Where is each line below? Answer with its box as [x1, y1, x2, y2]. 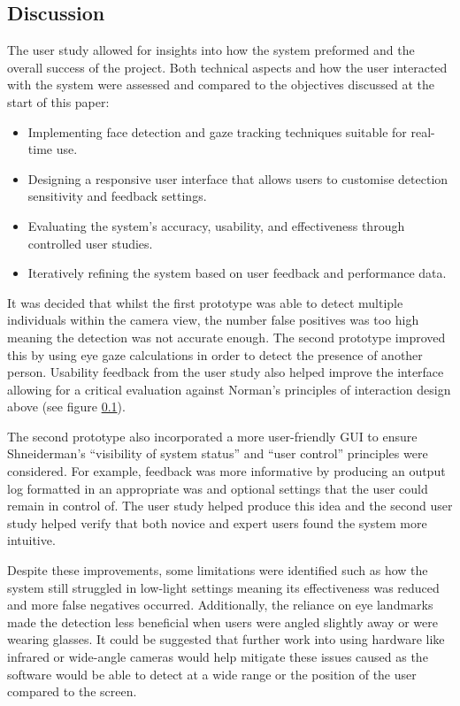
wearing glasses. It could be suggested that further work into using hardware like [7, 630, 445, 648]
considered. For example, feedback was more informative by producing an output [7, 462, 446, 480]
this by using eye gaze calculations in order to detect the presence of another [7, 345, 423, 364]
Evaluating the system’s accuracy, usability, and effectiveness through [27, 216, 405, 234]
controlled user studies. [27, 234, 153, 252]
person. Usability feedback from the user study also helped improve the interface [7, 363, 444, 381]
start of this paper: [7, 92, 110, 111]
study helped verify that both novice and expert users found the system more [7, 513, 427, 532]
